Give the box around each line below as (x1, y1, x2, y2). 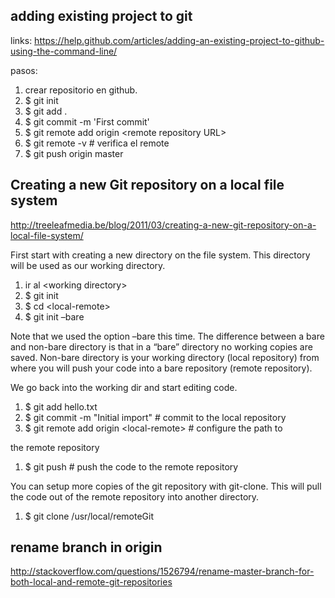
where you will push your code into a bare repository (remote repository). (10, 362, 313, 374)
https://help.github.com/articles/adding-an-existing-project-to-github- (34, 34, 325, 46)
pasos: (10, 64, 38, 76)
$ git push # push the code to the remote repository (24, 460, 239, 473)
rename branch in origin (10, 539, 163, 556)
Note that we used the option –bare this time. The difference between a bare (10, 330, 325, 342)
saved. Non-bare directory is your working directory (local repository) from (10, 351, 320, 363)
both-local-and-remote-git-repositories (10, 576, 173, 588)
